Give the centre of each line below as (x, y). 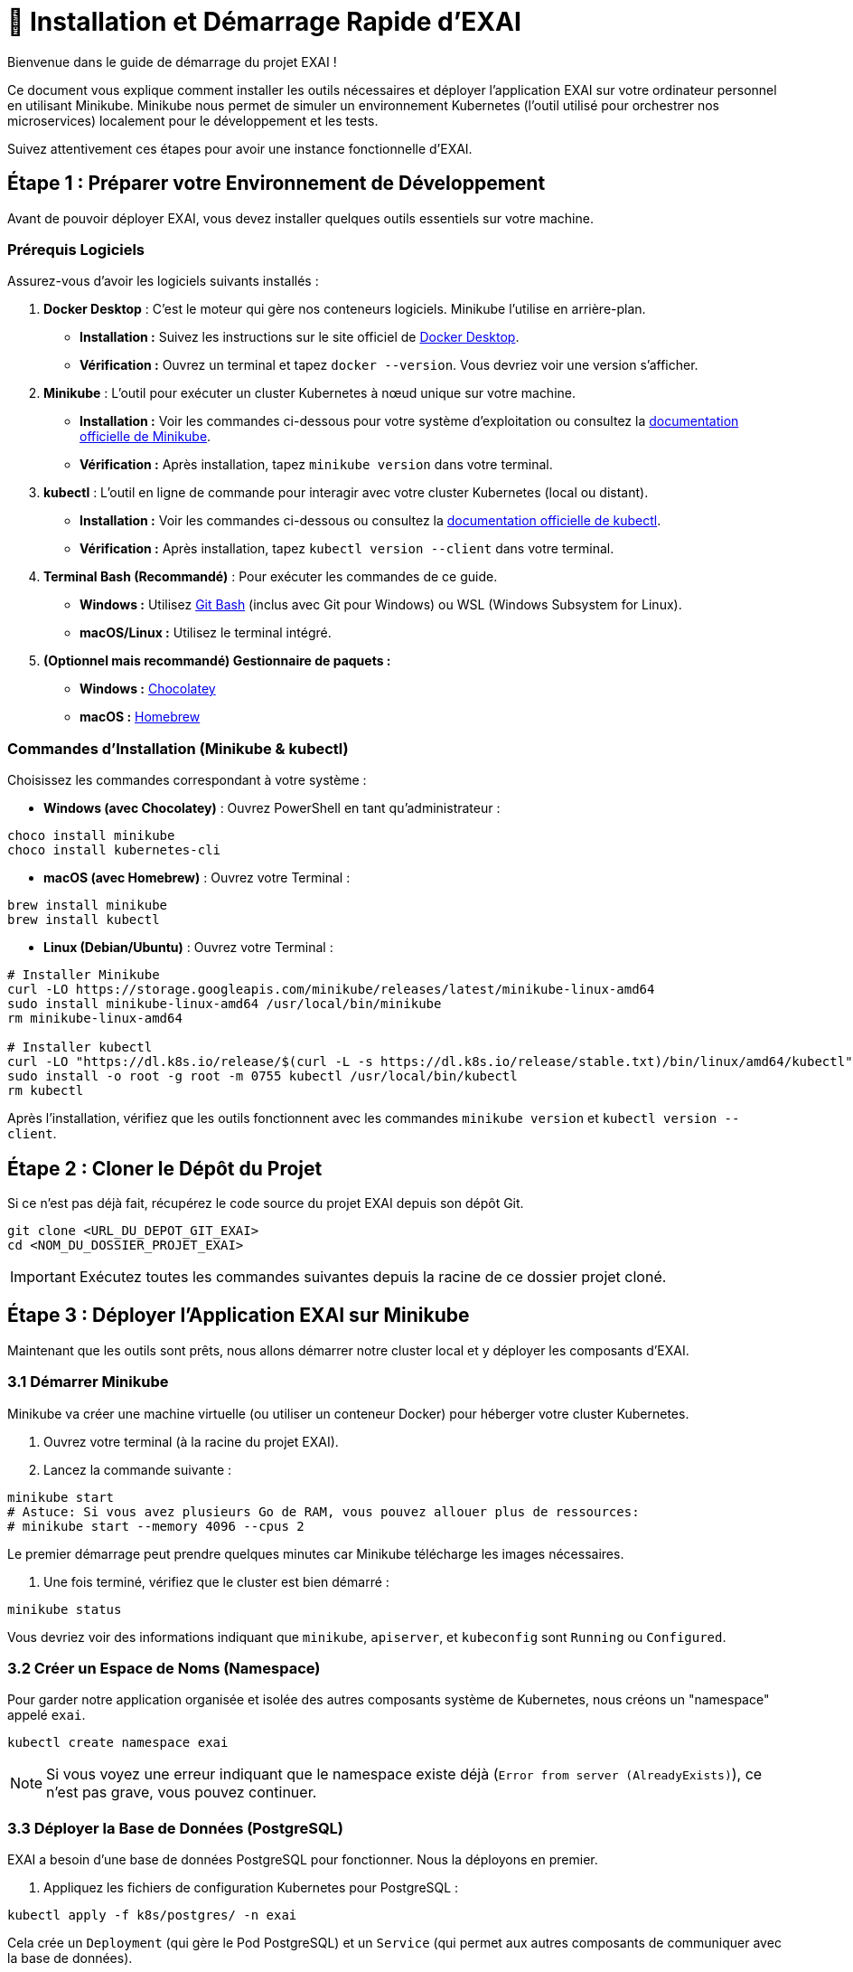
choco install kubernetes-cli (114, 850)
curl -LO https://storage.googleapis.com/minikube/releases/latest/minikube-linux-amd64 (331, 990)
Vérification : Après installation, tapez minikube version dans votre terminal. (316, 465)
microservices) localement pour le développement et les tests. (193, 120)
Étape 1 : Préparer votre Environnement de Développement (277, 184)
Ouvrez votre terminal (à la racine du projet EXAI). (191, 1441)
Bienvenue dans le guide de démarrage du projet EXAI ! (172, 61)
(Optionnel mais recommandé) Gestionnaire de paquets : (217, 661)
